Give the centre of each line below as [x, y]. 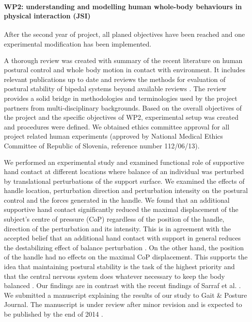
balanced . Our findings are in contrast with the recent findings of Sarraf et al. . [122, 285]
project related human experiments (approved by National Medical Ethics [114, 136]
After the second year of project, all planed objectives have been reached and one [125, 34]
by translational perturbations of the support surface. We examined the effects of [124, 181]
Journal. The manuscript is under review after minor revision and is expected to [123, 304]
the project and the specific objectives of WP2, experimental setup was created [121, 117]
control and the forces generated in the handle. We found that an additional [117, 200]
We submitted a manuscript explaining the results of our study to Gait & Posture [126, 295]
